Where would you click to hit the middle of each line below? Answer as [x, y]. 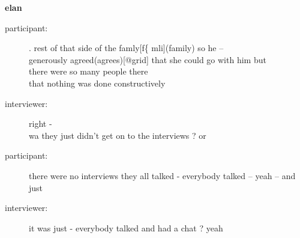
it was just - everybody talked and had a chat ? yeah [126, 227]
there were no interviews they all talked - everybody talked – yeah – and [162, 175]
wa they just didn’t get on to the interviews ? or [118, 135]
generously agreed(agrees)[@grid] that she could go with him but [148, 59]
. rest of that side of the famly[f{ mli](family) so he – [126, 48]
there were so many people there [88, 71]
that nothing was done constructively [97, 83]
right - [40, 124]
